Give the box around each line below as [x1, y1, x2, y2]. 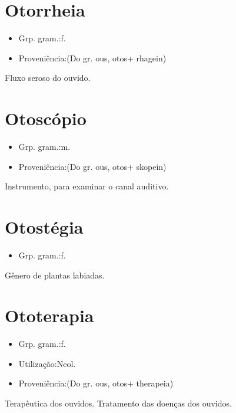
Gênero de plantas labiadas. [5, 268, 105, 281]
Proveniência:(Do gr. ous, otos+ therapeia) [18, 377, 174, 389]
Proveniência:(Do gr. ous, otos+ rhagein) [18, 51, 167, 64]
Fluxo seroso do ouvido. [5, 71, 91, 84]
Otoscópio [5, 106, 87, 130]
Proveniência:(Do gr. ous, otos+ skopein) [18, 160, 167, 172]
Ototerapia [5, 303, 94, 327]
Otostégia [5, 215, 84, 238]
